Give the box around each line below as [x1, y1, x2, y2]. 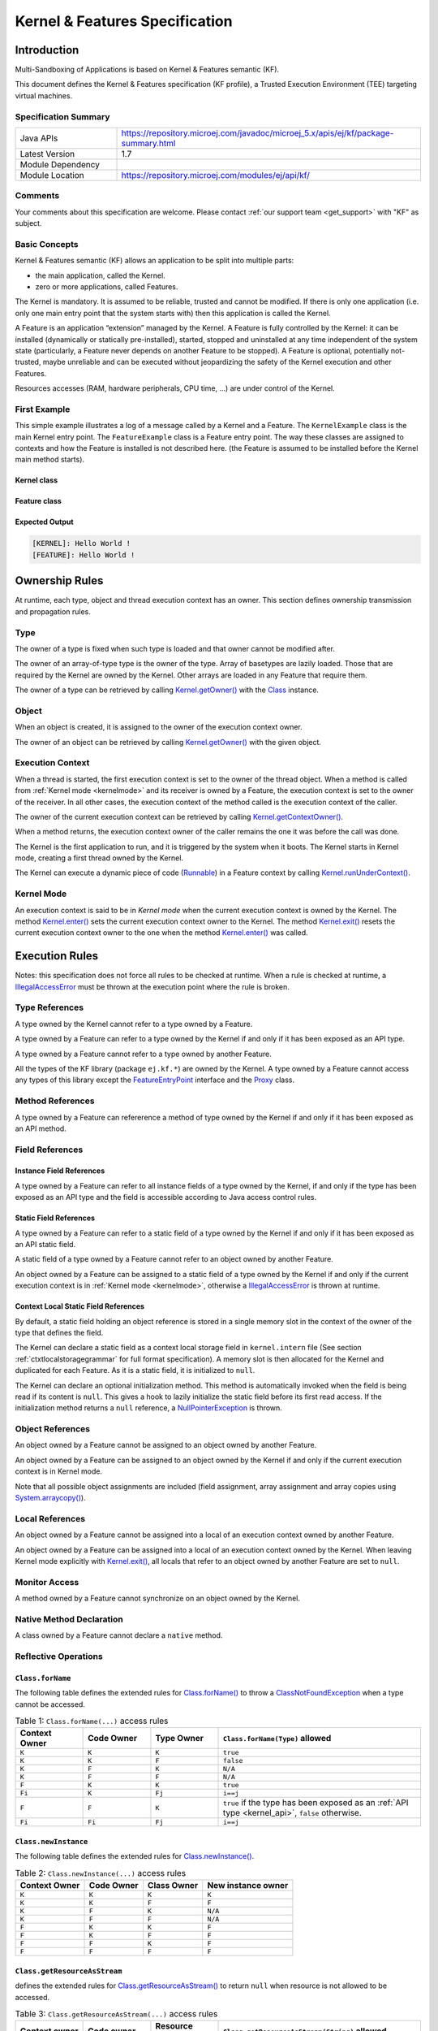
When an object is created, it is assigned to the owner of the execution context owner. [15, 722, 303, 732]
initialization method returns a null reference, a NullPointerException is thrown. [15, 1403, 283, 1413]
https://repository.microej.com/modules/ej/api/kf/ [121, 169, 310, 180]
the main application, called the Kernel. [35, 271, 165, 280]
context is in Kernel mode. [15, 1466, 103, 1476]
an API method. [15, 1124, 67, 1133]
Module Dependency [19, 158, 101, 170]
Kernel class [15, 475, 58, 485]
